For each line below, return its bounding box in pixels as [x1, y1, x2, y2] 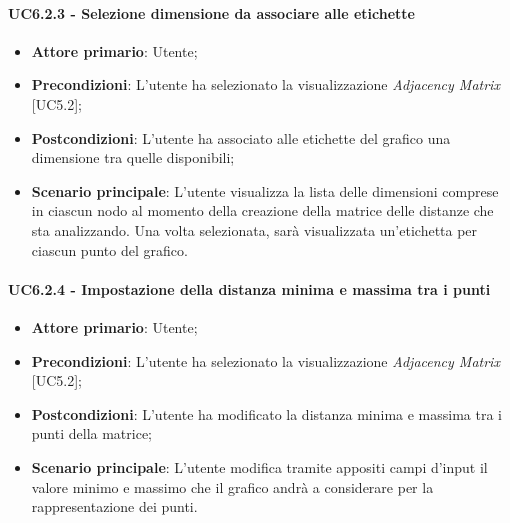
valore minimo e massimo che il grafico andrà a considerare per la [31, 476, 434, 497]
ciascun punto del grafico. [31, 239, 188, 260]
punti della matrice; [31, 423, 153, 444]
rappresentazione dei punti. [31, 496, 198, 517]
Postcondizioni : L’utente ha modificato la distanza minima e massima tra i [31, 403, 502, 424]
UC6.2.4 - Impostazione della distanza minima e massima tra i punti [8, 278, 491, 299]
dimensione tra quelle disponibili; [31, 147, 235, 168]
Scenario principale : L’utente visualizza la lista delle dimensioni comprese [31, 180, 499, 201]
